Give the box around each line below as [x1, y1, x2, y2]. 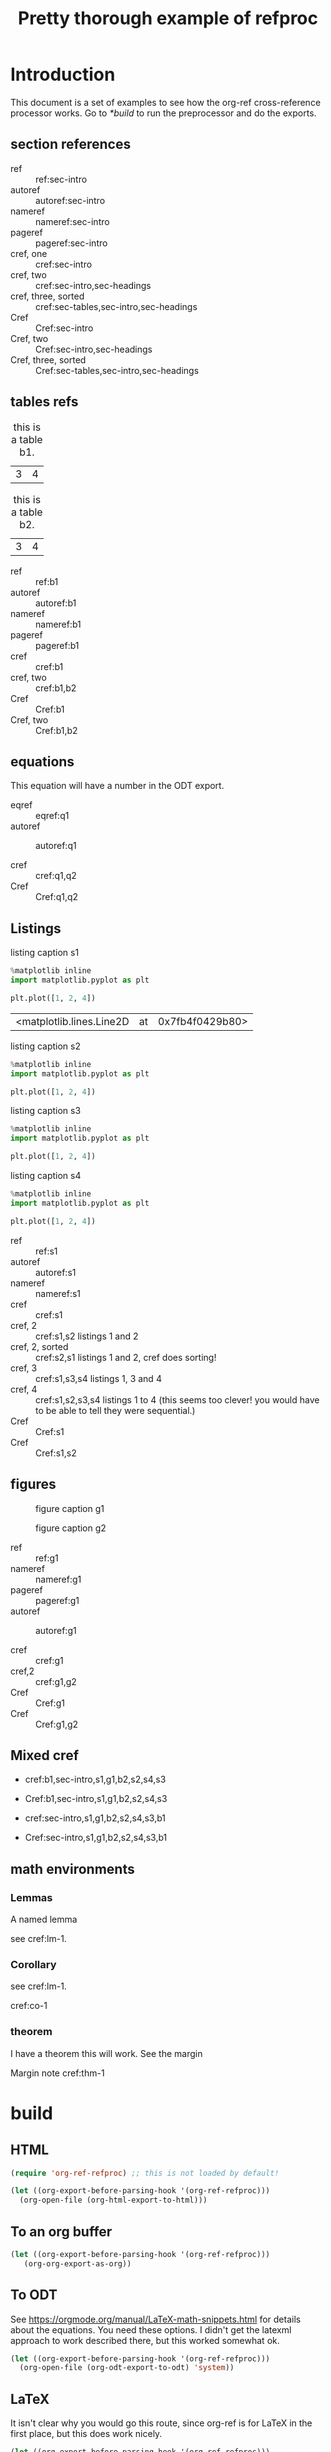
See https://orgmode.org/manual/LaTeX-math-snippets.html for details [10, 2313, 302, 2325]
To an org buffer [10, 2223, 113, 2240]
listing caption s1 [10, 947, 80, 959]
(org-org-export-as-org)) [23, 2258, 132, 2269]
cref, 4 [10, 1383, 38, 1395]
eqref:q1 [35, 810, 70, 822]
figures [10, 1476, 57, 1493]
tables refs [10, 393, 79, 411]
